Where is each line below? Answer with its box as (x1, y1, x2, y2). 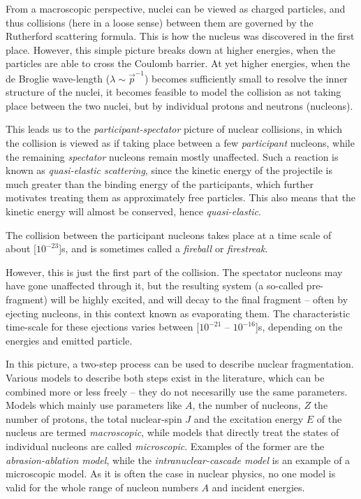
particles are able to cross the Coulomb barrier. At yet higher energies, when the (6, 56, 351, 71)
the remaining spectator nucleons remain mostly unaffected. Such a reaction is (6, 149, 339, 164)
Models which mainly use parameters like (6, 398, 182, 412)
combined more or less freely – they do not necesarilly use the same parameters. (6, 384, 348, 398)
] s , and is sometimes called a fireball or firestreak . (59, 241, 268, 256)
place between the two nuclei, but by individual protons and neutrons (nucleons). (6, 98, 353, 113)
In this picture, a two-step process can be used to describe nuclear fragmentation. (6, 356, 354, 371)
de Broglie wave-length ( (6, 71, 110, 85)
